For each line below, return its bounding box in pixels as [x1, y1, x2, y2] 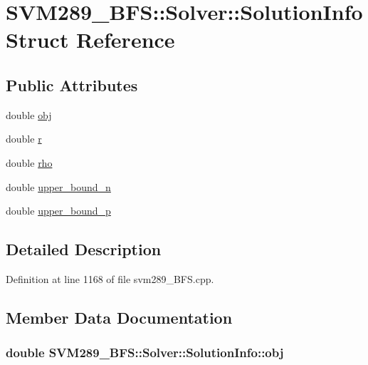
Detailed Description [6, 238, 162, 260]
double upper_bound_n [6, 179, 111, 194]
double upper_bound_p [6, 203, 111, 218]
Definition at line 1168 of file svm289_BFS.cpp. [6, 271, 214, 286]
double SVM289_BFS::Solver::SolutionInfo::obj [6, 344, 284, 361]
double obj [6, 107, 52, 122]
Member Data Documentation [6, 306, 233, 328]
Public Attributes [6, 73, 138, 96]
